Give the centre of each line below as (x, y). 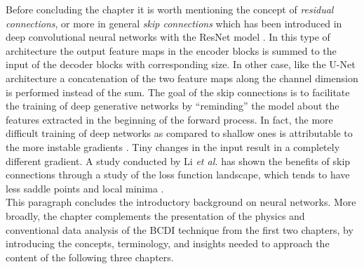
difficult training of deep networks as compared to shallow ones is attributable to (179, 133)
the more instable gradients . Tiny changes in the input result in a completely (173, 146)
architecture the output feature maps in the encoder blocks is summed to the (171, 50)
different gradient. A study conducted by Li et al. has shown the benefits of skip (178, 160)
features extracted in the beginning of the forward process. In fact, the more (169, 119)
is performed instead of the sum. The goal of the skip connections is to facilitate (178, 92)
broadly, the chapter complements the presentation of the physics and (155, 215)
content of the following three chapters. (90, 257)
